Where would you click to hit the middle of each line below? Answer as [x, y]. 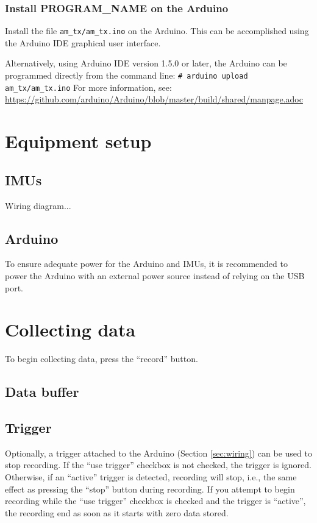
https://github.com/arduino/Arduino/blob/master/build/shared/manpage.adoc [154, 99]
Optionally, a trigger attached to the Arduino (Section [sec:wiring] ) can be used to [158, 453]
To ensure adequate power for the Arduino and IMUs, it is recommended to [146, 264]
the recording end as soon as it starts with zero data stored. [117, 512]
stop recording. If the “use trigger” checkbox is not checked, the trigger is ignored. [158, 465]
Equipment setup [78, 141]
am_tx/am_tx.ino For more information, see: [88, 87]
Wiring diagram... [38, 205]
